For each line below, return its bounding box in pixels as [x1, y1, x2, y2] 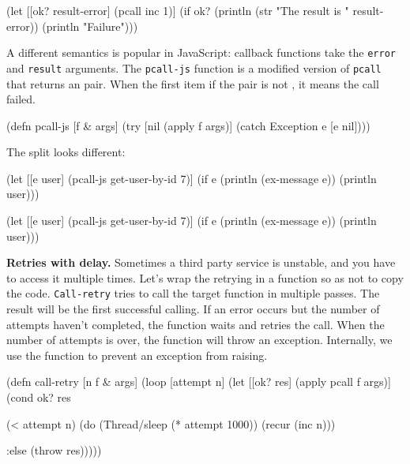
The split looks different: [6, 144, 126, 160]
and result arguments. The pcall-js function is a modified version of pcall [6, 59, 382, 76]
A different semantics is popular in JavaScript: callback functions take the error [6, 44, 396, 61]
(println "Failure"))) [42, 17, 138, 34]
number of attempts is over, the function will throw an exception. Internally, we [6, 331, 393, 348]
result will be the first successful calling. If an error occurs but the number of [6, 301, 380, 317]
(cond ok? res [6, 389, 71, 406]
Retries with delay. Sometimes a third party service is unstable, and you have [6, 254, 396, 271]
